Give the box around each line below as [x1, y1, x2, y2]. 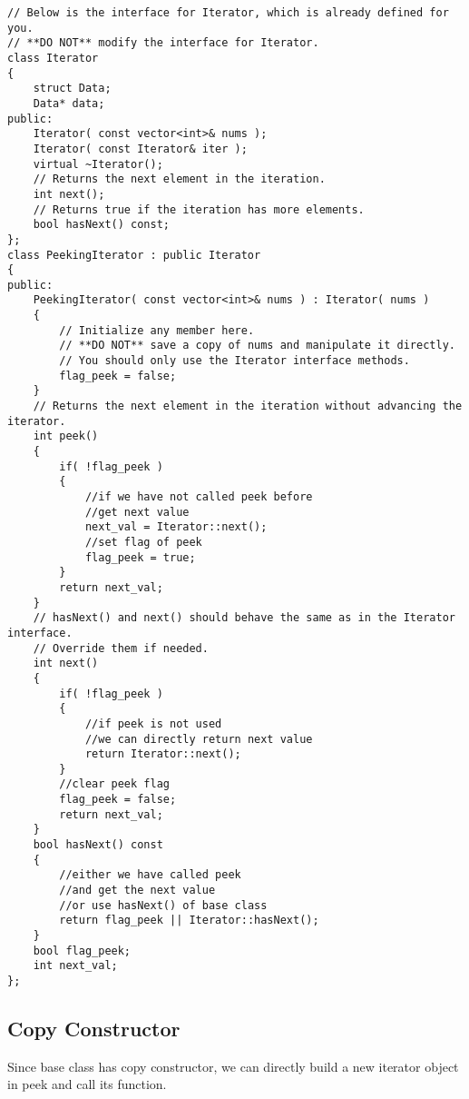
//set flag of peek [84, 535, 202, 549]
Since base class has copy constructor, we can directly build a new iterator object [7, 1056, 459, 1075]
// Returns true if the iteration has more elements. [33, 203, 365, 216]
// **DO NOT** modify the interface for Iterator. [7, 36, 319, 50]
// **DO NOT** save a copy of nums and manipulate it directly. [59, 339, 455, 352]
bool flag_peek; [33, 944, 132, 957]
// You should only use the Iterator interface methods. [59, 354, 410, 368]
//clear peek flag [59, 777, 170, 791]
